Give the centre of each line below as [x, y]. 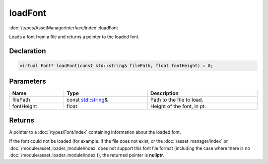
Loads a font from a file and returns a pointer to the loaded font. [74, 37]
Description [165, 93]
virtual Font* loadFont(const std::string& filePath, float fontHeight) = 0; [116, 65]
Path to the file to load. [177, 100]
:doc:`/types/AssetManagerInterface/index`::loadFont [64, 28]
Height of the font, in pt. [178, 107]
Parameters [28, 82]
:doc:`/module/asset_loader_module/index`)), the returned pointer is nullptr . [87, 155]
